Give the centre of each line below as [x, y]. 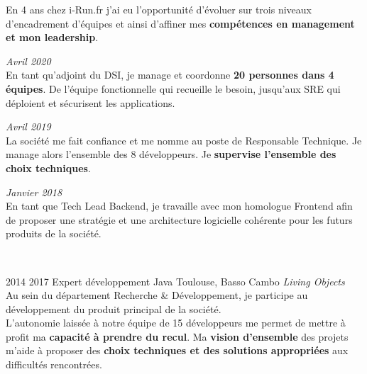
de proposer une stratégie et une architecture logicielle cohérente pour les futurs [179, 219]
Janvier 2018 [34, 192]
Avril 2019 [28, 126]
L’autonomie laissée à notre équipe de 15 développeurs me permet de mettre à [176, 323]
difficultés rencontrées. [54, 364]
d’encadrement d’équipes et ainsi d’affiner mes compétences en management [180, 23]
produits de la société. [54, 233]
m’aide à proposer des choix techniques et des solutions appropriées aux [177, 350]
